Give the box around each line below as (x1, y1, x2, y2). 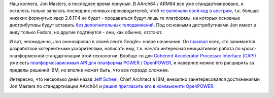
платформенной (9, 52, 45, 58)
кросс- (242, 46, 257, 52)
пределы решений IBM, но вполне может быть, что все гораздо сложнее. (9, 67, 169, 73)
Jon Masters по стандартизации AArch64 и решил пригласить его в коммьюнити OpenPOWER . (9, 83, 215, 89)
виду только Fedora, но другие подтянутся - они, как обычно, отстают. (9, 29, 163, 35)
